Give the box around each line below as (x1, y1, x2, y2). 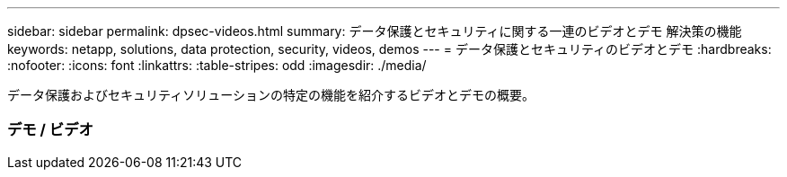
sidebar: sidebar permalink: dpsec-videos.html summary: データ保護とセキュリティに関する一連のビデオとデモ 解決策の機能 (7, 23, 742, 39)
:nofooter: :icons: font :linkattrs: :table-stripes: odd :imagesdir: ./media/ (7, 58, 427, 73)
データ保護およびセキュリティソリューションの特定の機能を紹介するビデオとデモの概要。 (7, 87, 535, 102)
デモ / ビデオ (7, 120, 93, 139)
